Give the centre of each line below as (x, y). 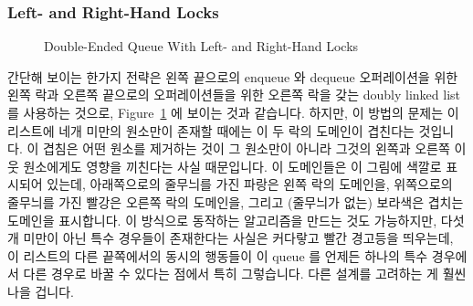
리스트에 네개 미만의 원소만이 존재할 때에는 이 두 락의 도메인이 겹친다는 (211, 130)
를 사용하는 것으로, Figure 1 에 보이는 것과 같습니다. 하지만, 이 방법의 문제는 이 (233, 112)
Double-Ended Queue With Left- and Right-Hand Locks (201, 46)
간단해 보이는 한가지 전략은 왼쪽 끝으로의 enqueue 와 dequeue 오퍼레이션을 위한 (233, 76)
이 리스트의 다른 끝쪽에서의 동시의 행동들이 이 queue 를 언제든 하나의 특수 (218, 255)
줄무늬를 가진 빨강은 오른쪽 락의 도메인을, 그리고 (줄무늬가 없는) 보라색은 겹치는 (236, 201)
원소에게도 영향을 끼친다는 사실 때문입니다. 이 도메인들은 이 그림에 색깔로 (232, 166)
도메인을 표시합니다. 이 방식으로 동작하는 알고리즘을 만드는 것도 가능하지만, (222, 220)
